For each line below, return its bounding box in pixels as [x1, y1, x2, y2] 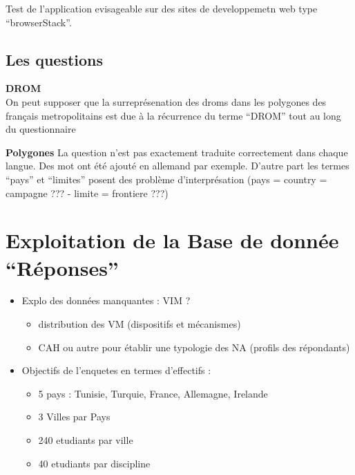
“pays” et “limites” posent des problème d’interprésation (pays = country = [6, 171, 327, 186]
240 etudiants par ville [38, 433, 133, 447]
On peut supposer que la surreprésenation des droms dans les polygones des [6, 94, 327, 109]
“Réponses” [6, 253, 119, 281]
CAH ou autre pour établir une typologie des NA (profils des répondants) [38, 339, 350, 354]
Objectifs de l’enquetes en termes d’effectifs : [21, 363, 211, 378]
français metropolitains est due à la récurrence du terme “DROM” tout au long [6, 108, 341, 122]
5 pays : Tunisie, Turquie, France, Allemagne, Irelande [38, 386, 268, 400]
